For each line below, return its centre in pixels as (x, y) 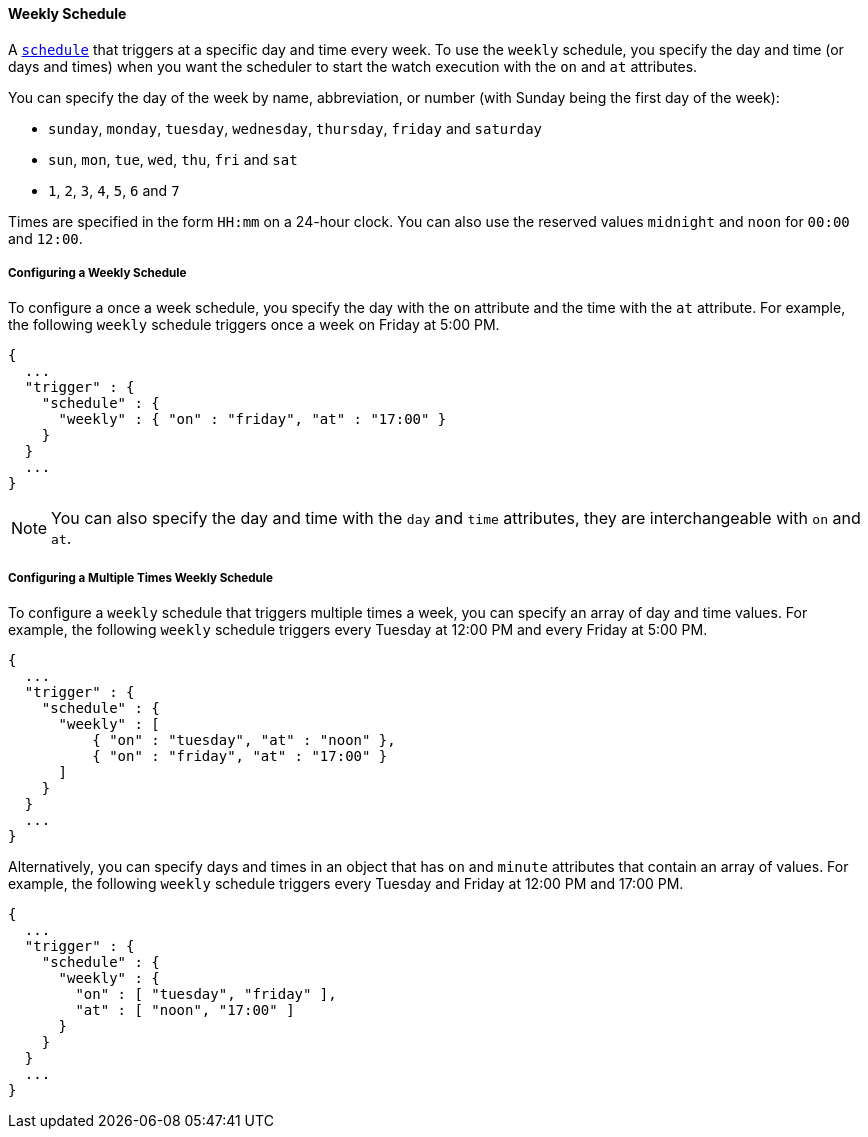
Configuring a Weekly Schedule (97, 273)
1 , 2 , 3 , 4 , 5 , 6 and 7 (114, 190)
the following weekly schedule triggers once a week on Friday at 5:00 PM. (254, 325)
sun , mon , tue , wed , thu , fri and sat (173, 159)
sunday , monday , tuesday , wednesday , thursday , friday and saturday (295, 128)
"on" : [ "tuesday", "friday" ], (206, 994)
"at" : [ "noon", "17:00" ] (185, 1010)
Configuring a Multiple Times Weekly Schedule (140, 577)
